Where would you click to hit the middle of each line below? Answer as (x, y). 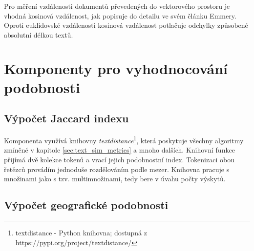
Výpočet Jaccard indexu (66, 118)
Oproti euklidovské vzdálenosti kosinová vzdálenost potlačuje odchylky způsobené (126, 25)
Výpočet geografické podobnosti (86, 205)
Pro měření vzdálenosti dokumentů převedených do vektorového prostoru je (117, 6)
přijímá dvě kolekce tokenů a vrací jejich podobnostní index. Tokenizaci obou (119, 159)
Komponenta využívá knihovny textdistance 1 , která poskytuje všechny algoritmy (124, 140)
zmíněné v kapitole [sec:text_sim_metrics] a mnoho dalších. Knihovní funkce (119, 150)
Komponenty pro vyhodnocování (116, 68)
